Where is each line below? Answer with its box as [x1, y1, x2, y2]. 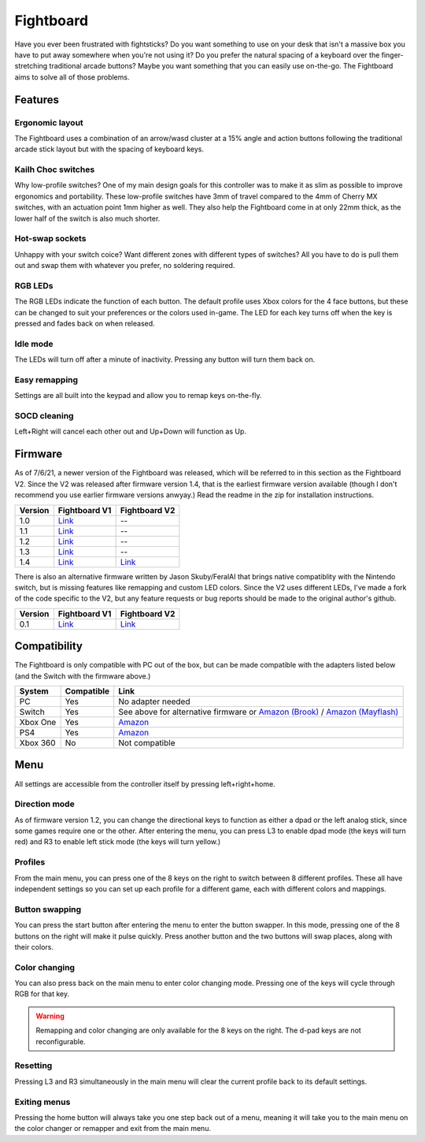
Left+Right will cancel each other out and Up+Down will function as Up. [14, 426, 247, 437]
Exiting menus [14, 1096, 71, 1107]
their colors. [14, 942, 54, 951]
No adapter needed [118, 696, 190, 707]
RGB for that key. [14, 989, 70, 999]
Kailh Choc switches [14, 164, 95, 175]
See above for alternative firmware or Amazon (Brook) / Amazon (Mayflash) [118, 706, 399, 717]
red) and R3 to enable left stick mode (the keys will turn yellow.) [14, 837, 221, 846]
